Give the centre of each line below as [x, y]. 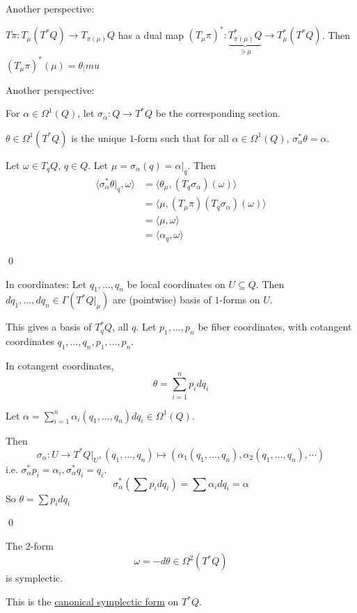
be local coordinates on [176, 284]
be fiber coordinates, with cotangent [275, 327]
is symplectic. [34, 578]
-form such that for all [181, 137]
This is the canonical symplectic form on [92, 602]
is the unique [99, 137]
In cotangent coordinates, [60, 365]
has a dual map [151, 34]
